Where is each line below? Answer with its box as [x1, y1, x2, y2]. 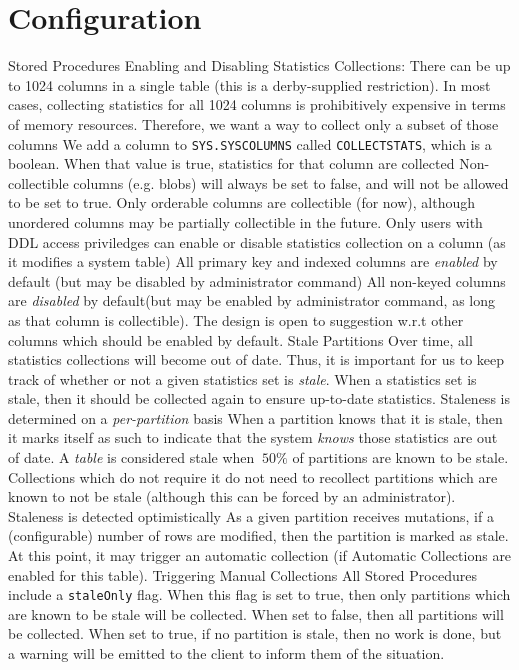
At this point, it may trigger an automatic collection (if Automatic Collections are [8, 545, 512, 566]
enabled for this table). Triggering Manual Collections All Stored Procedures [8, 564, 477, 585]
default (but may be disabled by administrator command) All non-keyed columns [8, 270, 506, 291]
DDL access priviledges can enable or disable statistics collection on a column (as [8, 231, 506, 252]
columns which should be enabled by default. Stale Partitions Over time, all [8, 329, 473, 350]
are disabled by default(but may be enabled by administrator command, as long [8, 290, 495, 311]
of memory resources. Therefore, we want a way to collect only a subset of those [8, 113, 499, 134]
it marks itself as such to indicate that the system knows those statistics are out [8, 427, 498, 448]
